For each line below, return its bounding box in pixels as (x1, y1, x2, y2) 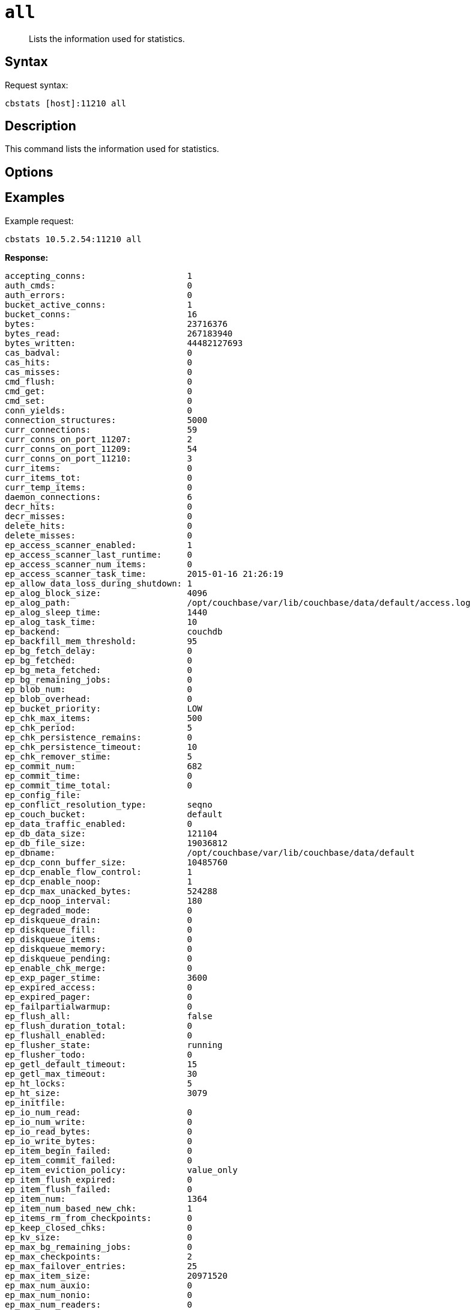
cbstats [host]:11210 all (5, 98, 127, 108)
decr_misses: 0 (5, 511, 192, 521)
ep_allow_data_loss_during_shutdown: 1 (5, 578, 192, 588)
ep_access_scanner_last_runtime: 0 (5, 549, 192, 559)
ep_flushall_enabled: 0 (5, 1030, 192, 1040)
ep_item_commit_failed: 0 (5, 1155, 192, 1165)
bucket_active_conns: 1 (5, 299, 192, 309)
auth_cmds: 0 (5, 280, 192, 290)
